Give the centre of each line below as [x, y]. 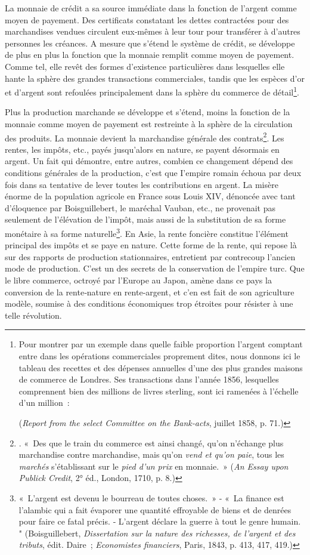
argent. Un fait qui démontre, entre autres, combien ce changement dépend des [149, 161]
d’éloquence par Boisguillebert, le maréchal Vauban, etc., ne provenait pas [140, 207]
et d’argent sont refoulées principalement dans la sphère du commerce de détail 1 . [152, 91]
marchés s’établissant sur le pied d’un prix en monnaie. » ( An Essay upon [154, 466]
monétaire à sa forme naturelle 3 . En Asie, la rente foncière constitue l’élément [147, 232]
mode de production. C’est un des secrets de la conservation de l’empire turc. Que [155, 268]
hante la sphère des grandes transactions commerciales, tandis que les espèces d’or [155, 78]
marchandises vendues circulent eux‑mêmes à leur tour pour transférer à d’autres [153, 31]
